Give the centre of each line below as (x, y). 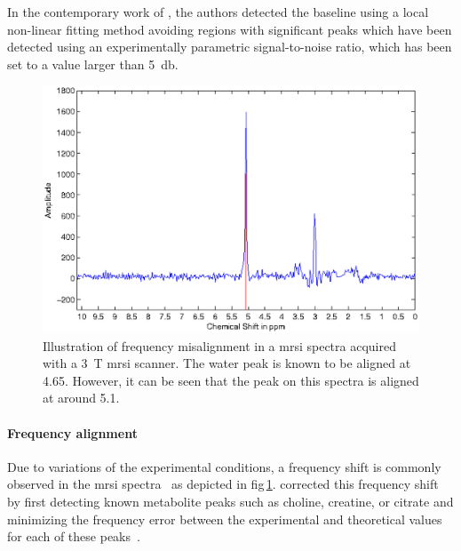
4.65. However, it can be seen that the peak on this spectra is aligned (231, 380)
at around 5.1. (81, 398)
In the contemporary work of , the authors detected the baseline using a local (218, 12)
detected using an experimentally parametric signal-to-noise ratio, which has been (230, 47)
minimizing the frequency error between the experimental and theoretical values (225, 519)
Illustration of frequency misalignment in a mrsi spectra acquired (219, 345)
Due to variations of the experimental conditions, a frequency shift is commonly (224, 466)
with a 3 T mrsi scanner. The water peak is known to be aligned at (227, 363)
